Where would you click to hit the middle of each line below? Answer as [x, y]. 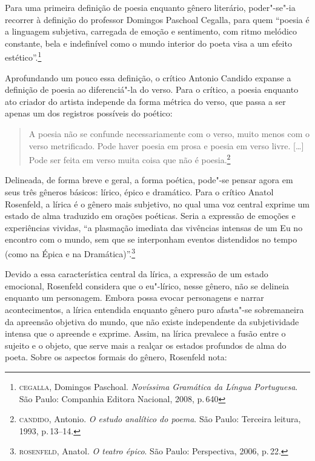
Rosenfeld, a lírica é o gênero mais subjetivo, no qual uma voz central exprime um [157, 204]
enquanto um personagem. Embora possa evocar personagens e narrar [134, 298]
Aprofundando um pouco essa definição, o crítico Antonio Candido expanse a [148, 77]
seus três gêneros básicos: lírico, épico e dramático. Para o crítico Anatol [139, 192]
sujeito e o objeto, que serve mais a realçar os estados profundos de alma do [146, 345]
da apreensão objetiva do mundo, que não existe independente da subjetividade [152, 321]
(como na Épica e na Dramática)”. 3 [70, 253]
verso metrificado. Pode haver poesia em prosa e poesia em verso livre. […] [166, 145]
